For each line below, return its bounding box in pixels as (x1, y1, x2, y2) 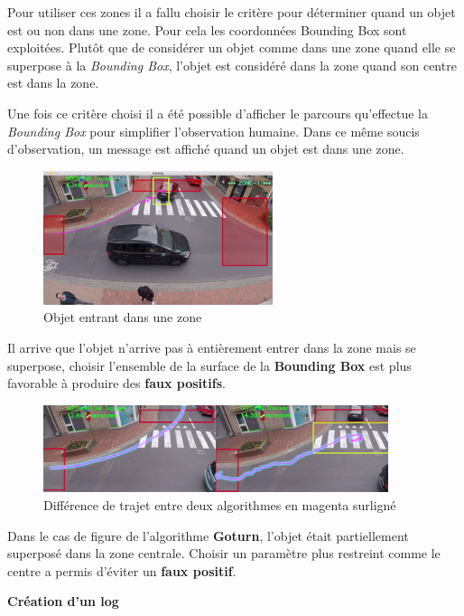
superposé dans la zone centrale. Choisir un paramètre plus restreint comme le (7, 544, 441, 563)
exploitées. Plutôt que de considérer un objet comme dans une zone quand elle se (7, 38, 456, 57)
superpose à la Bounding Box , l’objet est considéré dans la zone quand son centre (7, 55, 457, 74)
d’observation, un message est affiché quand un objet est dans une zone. (7, 139, 404, 158)
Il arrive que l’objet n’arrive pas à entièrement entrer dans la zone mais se (7, 338, 416, 357)
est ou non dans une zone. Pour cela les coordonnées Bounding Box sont (7, 20, 407, 39)
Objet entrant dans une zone (43, 308, 202, 327)
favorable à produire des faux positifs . (7, 374, 226, 393)
